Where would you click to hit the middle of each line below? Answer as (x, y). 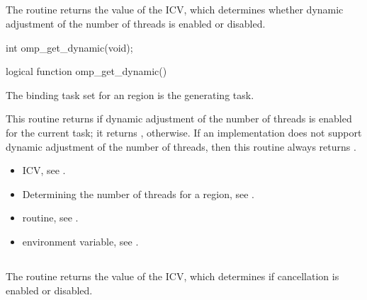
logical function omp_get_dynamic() (86, 71)
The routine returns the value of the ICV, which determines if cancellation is (173, 276)
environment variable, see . (80, 241)
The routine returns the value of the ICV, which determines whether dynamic (175, 10)
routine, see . (50, 218)
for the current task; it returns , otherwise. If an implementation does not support (184, 132)
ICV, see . (44, 170)
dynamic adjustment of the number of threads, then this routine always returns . (181, 146)
